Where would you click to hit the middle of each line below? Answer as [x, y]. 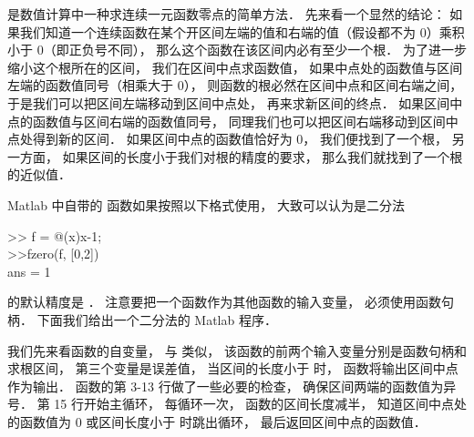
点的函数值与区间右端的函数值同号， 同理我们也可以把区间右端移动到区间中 [233, 121]
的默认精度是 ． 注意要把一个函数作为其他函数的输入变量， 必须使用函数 [224, 302]
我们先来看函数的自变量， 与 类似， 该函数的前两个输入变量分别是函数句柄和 [237, 350]
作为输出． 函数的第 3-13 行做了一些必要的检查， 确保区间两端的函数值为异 [232, 386]
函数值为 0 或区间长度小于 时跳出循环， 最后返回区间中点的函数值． [223, 421]
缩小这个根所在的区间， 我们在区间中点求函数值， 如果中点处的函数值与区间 [235, 67]
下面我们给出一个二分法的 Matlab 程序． [157, 319]
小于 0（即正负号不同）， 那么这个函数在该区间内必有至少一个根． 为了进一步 [237, 50]
